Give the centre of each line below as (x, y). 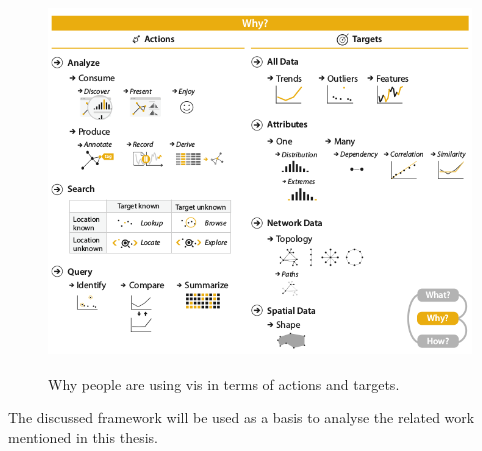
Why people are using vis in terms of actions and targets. (224, 383)
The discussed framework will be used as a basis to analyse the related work (241, 417)
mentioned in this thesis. (83, 436)
